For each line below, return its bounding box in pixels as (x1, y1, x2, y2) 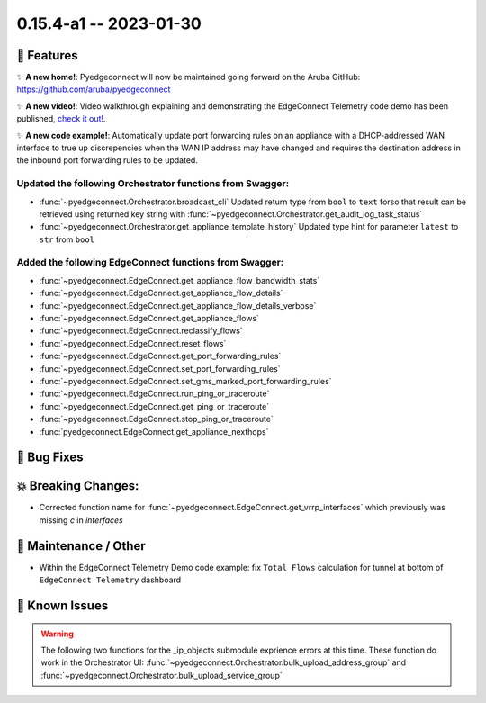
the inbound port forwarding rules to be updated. (16, 155, 198, 166)
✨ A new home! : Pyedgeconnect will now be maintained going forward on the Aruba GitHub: (16, 72, 361, 83)
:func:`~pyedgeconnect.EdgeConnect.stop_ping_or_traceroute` (39, 414, 274, 425)
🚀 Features (16, 48, 78, 63)
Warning (40, 628, 74, 639)
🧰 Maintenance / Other (16, 538, 146, 554)
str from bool (39, 234, 94, 245)
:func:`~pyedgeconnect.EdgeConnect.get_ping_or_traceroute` (39, 401, 270, 411)
